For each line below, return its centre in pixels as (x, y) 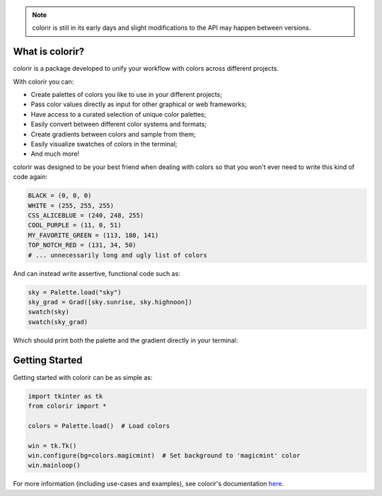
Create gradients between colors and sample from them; (113, 134)
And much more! (55, 154)
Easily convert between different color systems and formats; (119, 125)
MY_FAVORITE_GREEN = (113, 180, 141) (93, 235)
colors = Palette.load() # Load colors (99, 426)
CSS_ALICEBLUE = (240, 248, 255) (86, 215)
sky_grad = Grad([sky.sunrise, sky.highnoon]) (110, 302)
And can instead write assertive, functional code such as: (97, 273)
